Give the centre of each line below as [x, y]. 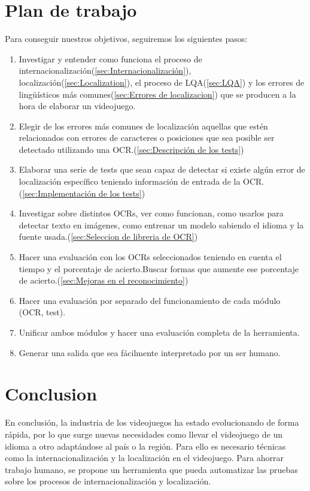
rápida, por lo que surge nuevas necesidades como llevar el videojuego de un [144, 434]
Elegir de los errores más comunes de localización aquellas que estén [143, 126]
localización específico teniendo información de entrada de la [130, 181]
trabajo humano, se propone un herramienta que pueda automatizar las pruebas [151, 469]
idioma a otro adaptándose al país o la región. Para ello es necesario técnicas [145, 446]
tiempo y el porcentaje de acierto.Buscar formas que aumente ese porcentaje [159, 268]
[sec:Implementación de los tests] [82, 193]
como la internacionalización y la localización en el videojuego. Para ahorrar [144, 458]
